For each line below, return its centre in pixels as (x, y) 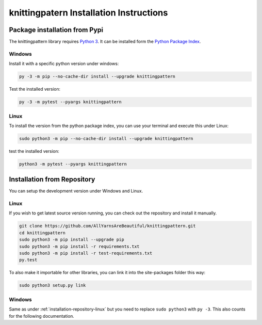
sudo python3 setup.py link (52, 285)
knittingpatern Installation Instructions (89, 13)
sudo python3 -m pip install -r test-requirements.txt (86, 253)
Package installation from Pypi (56, 30)
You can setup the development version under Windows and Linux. (76, 191)
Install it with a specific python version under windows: (64, 64)
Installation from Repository (52, 179)
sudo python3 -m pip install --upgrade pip (72, 240)
